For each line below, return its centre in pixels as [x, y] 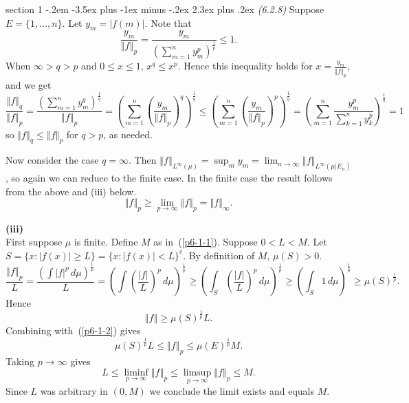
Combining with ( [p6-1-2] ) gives [73, 330]
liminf [136, 373]
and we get [29, 84]
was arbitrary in [74, 390]
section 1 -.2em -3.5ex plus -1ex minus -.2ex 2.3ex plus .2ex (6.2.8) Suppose [165, 9]
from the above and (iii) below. [71, 191]
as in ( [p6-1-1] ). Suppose [206, 242]
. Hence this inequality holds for [245, 66]
